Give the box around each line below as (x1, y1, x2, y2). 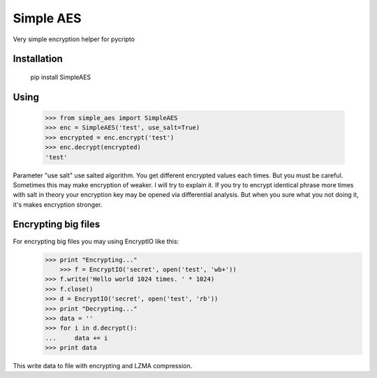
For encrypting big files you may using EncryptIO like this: (13, 237, 179, 245)
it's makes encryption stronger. (13, 200, 103, 209)
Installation (13, 53, 63, 65)
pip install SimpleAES (30, 73, 91, 81)
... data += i (45, 334, 108, 342)
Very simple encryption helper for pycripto (13, 35, 135, 43)
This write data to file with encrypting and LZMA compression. (13, 362, 193, 370)
